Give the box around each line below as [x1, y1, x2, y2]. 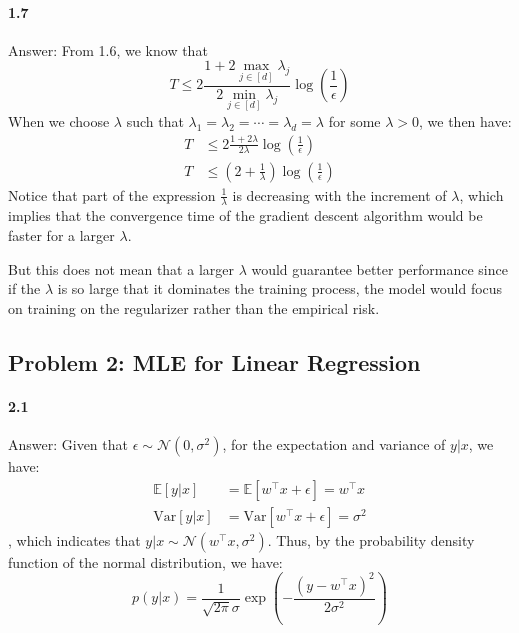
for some [328, 110, 381, 131]
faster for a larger [8, 225, 115, 246]
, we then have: [419, 110, 512, 131]
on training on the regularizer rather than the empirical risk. [8, 297, 380, 318]
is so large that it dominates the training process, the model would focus [57, 278, 503, 299]
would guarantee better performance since [251, 258, 508, 279]
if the [8, 278, 41, 299]
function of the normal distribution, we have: [8, 551, 283, 572]
